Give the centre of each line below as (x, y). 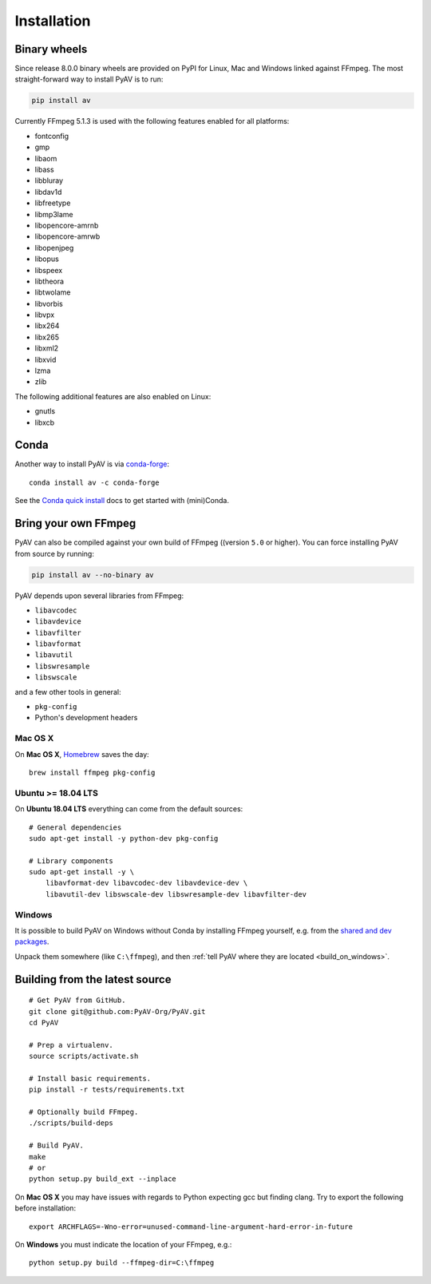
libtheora (49, 281)
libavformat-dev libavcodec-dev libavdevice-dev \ (146, 883)
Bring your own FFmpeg (75, 523)
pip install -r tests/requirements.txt (107, 1090)
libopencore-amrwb (67, 236)
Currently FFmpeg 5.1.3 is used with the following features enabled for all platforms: (152, 121)
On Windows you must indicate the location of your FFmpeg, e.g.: (123, 1244)
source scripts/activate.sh (84, 1056)
